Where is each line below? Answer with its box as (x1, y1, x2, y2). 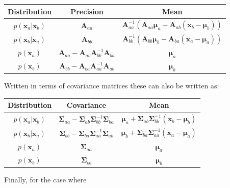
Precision (70, 6, 104, 16)
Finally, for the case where (4, 174, 87, 184)
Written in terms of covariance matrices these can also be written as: (4, 80, 219, 91)
